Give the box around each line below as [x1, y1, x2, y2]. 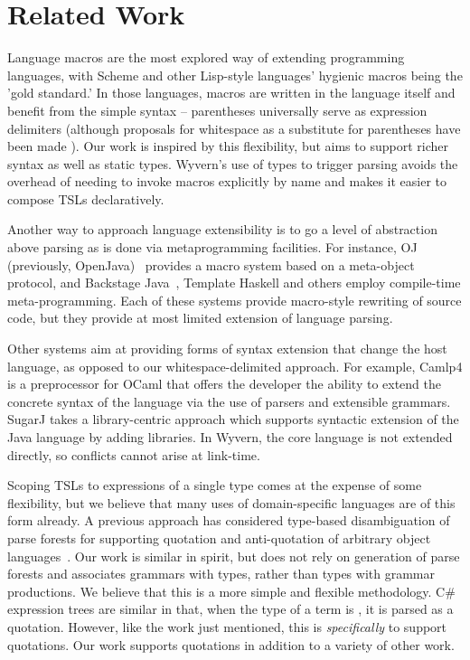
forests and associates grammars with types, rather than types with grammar [7, 564, 435, 583]
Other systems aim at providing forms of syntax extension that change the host [7, 339, 447, 358]
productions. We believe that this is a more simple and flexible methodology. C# [7, 581, 456, 600]
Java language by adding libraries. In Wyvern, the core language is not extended [7, 428, 453, 446]
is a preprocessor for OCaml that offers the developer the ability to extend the [7, 374, 442, 393]
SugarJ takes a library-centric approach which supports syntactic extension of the [7, 410, 459, 429]
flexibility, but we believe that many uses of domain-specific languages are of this [7, 493, 456, 512]
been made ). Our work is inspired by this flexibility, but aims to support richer [7, 137, 448, 156]
